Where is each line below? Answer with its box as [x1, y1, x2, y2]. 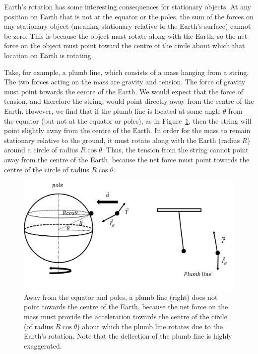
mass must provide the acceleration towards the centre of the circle [24, 311, 227, 321]
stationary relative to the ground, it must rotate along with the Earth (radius [4, 135, 240, 145]
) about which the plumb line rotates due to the [77, 321, 223, 331]
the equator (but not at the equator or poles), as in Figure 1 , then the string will [4, 115, 252, 126]
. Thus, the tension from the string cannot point [102, 144, 249, 155]
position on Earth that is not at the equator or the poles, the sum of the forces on [4, 11, 254, 21]
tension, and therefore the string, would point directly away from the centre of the [4, 96, 254, 106]
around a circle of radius [4, 144, 78, 155]
